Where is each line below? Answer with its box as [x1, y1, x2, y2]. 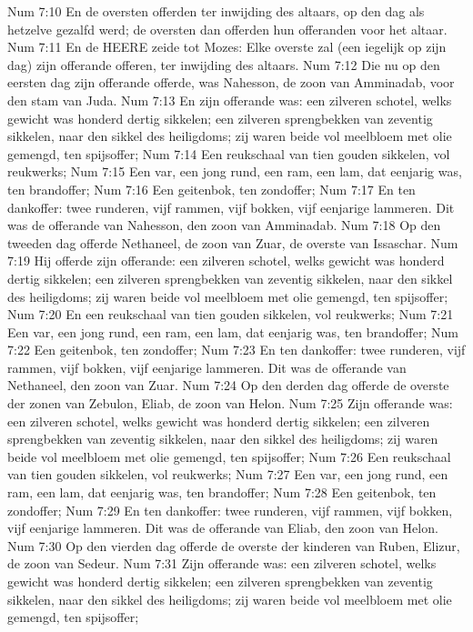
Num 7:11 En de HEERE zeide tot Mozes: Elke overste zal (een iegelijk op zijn [7, 37, 447, 56]
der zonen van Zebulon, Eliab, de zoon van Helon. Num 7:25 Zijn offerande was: [7, 394, 453, 413]
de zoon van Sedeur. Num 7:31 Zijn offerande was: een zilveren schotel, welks [7, 554, 437, 573]
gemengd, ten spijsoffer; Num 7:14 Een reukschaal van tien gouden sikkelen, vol [7, 144, 450, 163]
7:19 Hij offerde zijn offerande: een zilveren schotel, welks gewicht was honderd [7, 251, 445, 270]
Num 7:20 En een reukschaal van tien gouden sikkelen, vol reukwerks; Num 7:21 [7, 305, 454, 324]
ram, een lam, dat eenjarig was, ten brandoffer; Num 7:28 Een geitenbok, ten [7, 483, 437, 502]
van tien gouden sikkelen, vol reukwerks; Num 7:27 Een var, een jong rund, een [7, 465, 448, 484]
